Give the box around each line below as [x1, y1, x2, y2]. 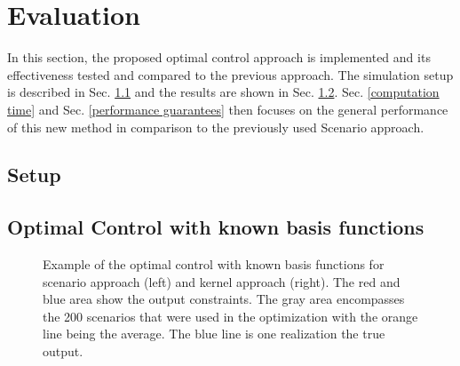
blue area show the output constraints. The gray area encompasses [43, 290, 405, 308]
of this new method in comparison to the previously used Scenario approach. [7, 117, 424, 136]
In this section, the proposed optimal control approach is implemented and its [7, 48, 431, 67]
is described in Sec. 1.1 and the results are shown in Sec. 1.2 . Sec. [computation [7, 83, 440, 101]
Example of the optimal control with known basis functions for [43, 255, 385, 274]
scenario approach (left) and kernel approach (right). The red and [43, 272, 401, 290]
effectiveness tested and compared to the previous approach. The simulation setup [7, 65, 454, 84]
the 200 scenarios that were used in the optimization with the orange [43, 306, 418, 325]
